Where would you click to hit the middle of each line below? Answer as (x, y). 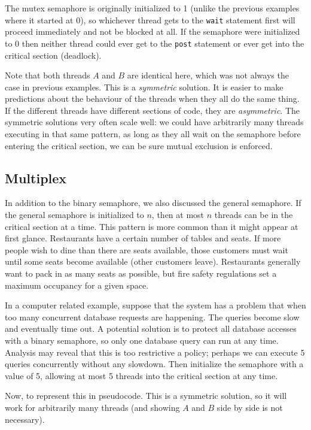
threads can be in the (254, 215)
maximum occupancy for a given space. (77, 285)
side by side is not (250, 407)
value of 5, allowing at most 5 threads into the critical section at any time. (141, 375)
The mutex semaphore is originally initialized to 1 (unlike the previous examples (152, 8)
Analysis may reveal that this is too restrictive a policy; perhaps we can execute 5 (155, 352)
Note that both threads (48, 75)
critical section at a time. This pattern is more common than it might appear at (152, 226)
